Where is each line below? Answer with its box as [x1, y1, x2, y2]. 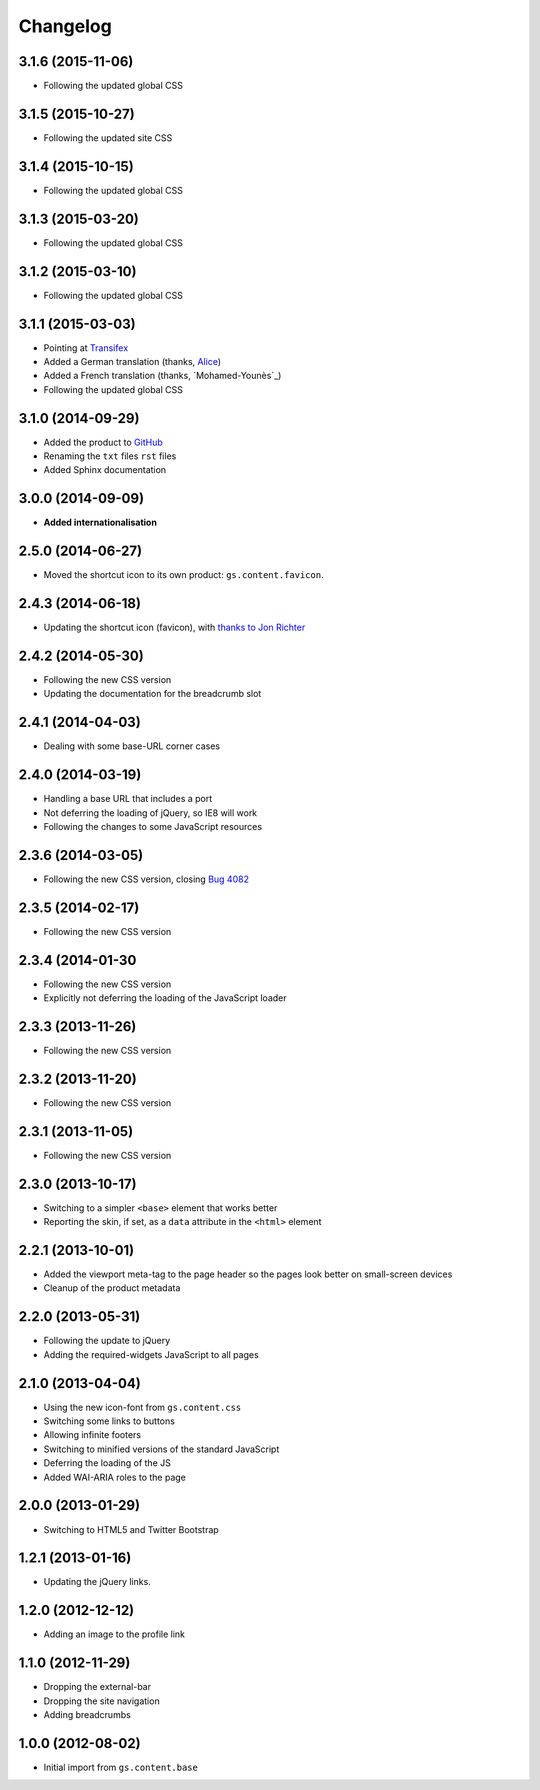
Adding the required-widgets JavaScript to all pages [43, 1348, 259, 1360]
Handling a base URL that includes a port [43, 793, 213, 805]
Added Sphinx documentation [43, 464, 167, 476]
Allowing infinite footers [43, 1429, 142, 1441]
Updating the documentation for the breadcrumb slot [43, 688, 262, 700]
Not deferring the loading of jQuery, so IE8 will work [43, 806, 258, 819]
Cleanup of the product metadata [43, 1282, 181, 1294]
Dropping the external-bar [43, 1681, 152, 1693]
